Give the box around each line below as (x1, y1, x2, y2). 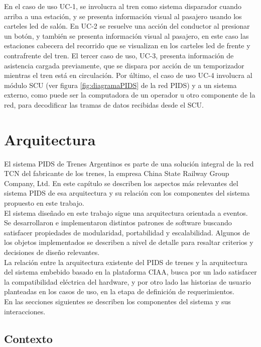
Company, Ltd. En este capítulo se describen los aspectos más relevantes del (4, 178, 238, 188)
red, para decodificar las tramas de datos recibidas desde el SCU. (4, 99, 204, 110)
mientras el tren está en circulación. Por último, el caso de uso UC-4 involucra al (4, 70, 252, 80)
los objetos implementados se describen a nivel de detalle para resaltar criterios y (4, 237, 253, 247)
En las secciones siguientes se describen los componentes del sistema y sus (4, 296, 231, 306)
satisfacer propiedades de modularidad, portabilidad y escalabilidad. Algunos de (4, 227, 250, 237)
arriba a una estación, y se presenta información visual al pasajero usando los (4, 11, 242, 21)
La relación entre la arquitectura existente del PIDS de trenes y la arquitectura (4, 256, 247, 267)
